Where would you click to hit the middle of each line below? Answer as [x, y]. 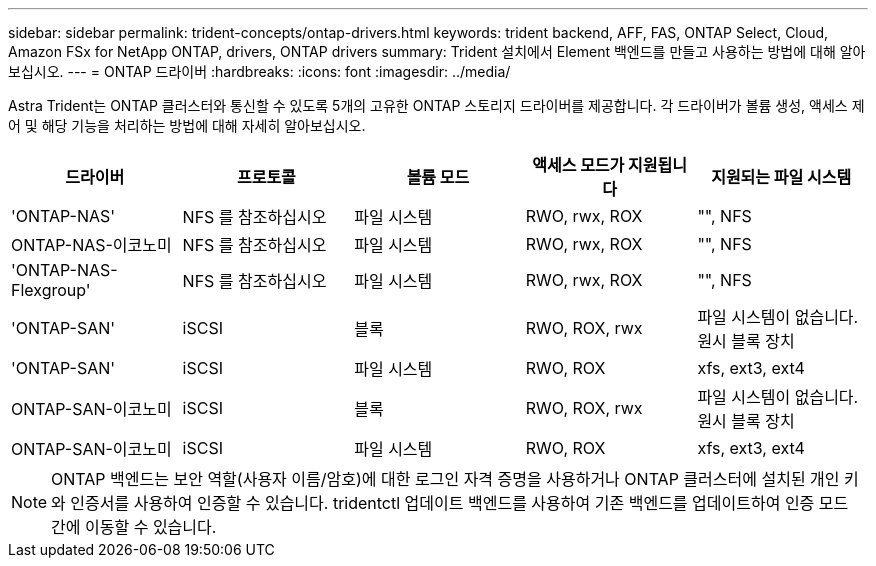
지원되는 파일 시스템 [781, 177]
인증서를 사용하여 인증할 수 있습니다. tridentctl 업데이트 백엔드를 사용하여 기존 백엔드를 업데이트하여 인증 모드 [459, 503]
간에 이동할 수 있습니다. [134, 527]
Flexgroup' [51, 290]
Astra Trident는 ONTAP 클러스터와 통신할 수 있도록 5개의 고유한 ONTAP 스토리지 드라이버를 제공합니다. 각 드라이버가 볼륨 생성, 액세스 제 [436, 105]
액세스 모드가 [578, 165]
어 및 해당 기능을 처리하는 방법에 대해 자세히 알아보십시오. [187, 125]
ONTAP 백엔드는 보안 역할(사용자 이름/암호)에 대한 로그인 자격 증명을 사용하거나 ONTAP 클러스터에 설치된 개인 [445, 479]
